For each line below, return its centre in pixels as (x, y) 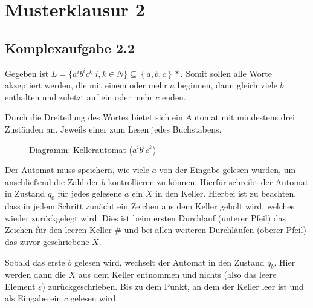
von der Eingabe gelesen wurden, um (227, 170)
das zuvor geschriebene (47, 241)
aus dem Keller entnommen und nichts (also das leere (177, 274)
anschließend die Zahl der (52, 181)
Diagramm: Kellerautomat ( (81, 149)
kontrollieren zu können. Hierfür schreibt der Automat (208, 181)
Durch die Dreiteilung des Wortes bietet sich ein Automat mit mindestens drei (150, 117)
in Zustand (25, 193)
